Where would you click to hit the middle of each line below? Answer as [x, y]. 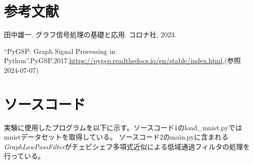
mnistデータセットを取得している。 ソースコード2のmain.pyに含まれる [116, 137]
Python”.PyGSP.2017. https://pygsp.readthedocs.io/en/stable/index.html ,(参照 [122, 60]
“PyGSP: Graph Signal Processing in [60, 51]
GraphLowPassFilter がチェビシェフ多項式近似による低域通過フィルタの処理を [127, 146]
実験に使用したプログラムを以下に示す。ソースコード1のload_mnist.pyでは [123, 127]
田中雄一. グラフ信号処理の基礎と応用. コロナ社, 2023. [90, 35]
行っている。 [25, 156]
